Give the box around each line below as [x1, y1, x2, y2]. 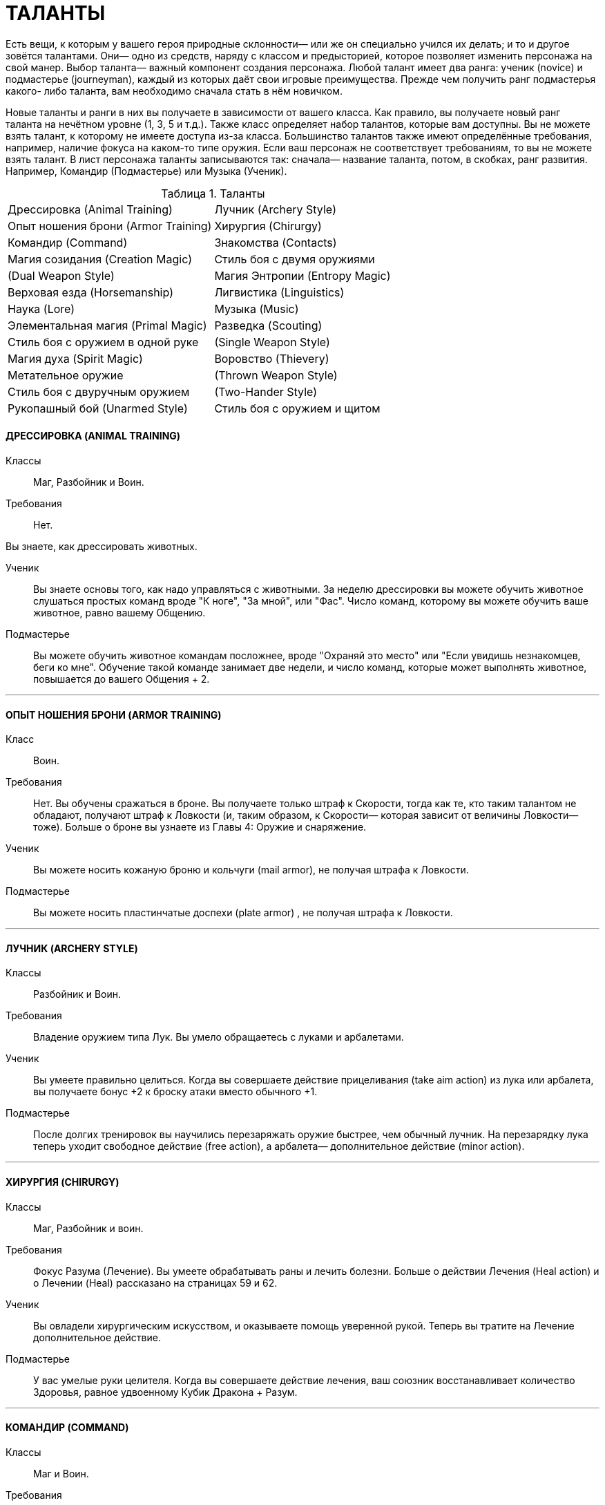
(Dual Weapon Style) [8, 268, 115, 283]
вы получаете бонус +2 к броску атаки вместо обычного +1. [33, 1086, 318, 1098]
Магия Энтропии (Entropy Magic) [214, 268, 391, 283]
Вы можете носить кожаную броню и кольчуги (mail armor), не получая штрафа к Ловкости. [33, 864, 469, 876]
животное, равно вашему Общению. [33, 606, 206, 618]
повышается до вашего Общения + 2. [33, 672, 210, 685]
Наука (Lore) [8, 301, 75, 316]
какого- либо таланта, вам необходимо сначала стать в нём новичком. [6, 84, 343, 97]
